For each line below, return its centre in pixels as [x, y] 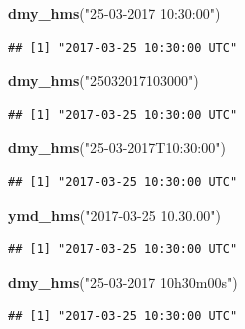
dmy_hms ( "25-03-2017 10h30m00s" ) [123, 281]
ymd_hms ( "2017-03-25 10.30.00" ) [114, 214]
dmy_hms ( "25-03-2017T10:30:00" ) [117, 147]
